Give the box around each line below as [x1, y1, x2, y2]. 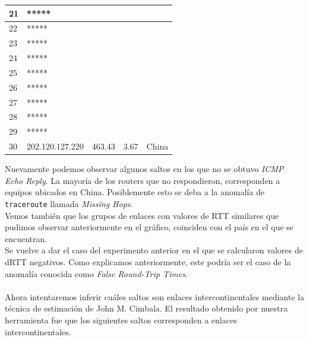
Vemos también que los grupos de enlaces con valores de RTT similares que [5, 209, 279, 221]
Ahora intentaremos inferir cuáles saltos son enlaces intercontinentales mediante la [5, 290, 304, 303]
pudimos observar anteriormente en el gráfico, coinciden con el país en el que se [5, 221, 294, 233]
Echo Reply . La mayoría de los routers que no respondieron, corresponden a [5, 174, 280, 186]
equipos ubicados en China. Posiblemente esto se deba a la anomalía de [5, 186, 264, 198]
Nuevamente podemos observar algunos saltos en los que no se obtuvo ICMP [5, 163, 284, 175]
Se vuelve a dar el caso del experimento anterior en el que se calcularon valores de [5, 244, 303, 256]
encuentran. [5, 232, 48, 244]
